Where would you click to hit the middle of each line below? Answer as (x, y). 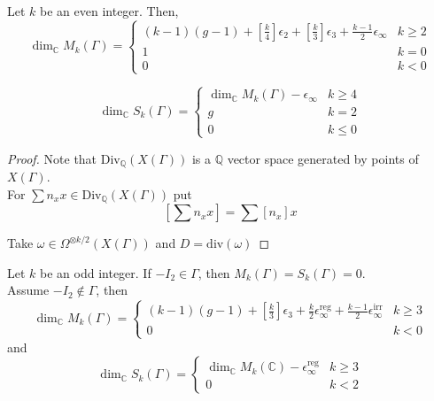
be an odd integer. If (96, 272)
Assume (28, 290)
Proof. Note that (52, 158)
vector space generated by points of (323, 158)
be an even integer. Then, (109, 11)
